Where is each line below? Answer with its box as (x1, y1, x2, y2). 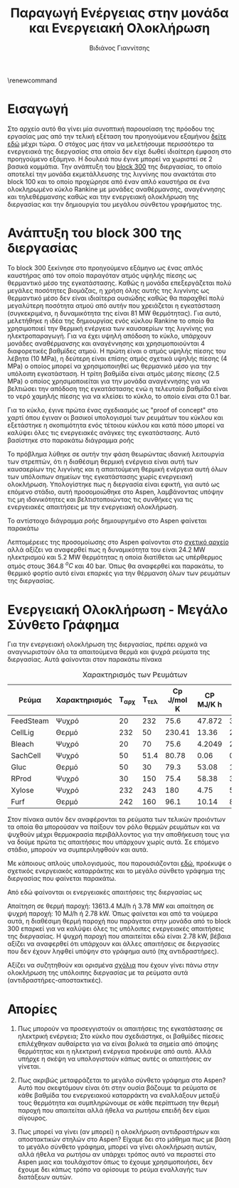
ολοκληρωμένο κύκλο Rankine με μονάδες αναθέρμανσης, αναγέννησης (7, 185, 225, 193)
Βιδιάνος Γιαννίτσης (89, 43, 150, 52)
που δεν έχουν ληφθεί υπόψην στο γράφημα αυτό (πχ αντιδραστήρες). (7, 947, 219, 956)
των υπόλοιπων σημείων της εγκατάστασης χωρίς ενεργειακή (7, 472, 193, 481)
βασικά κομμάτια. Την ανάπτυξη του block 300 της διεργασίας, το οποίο (7, 162, 222, 171)
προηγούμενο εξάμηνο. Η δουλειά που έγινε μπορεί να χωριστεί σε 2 (7, 154, 213, 163)
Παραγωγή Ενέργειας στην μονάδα (10, 5, 229, 21)
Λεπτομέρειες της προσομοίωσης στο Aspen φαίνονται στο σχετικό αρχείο (7, 537, 229, 546)
